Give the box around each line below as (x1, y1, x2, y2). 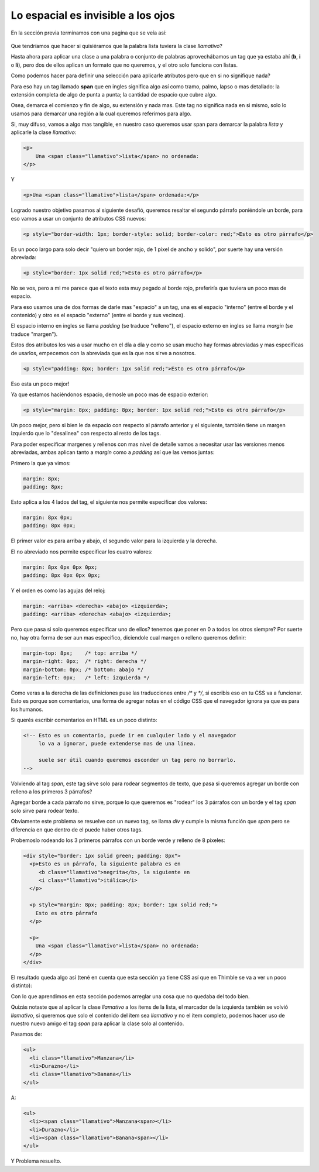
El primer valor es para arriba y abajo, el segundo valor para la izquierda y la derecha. (11, 537, 218, 544)
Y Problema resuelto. (11, 1157, 61, 1164)
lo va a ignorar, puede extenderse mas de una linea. (38, 740, 196, 747)
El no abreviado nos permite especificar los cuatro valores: (11, 548, 153, 555)
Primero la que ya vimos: (11, 459, 71, 466)
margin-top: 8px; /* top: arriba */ (23, 649, 138, 657)
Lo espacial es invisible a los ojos (11, 9, 176, 22)
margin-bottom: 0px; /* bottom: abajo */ (23, 666, 144, 673)
